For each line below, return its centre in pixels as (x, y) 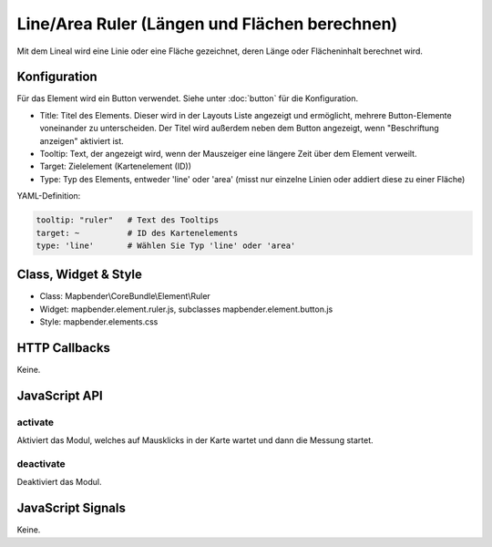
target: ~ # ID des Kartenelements (137, 233)
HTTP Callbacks (64, 348)
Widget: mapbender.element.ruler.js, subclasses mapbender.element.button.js (186, 309)
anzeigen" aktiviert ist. (82, 140)
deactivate (41, 464)
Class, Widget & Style (80, 275)
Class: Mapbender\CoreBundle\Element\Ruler (125, 296)
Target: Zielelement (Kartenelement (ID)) (115, 166)
